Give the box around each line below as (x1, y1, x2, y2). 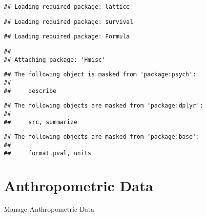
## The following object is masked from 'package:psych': (4, 71, 196, 78)
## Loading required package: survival (4, 18, 133, 25)
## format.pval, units (4, 149, 91, 157)
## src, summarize (4, 118, 78, 126)
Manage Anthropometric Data (4, 204, 95, 214)
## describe (4, 87, 57, 94)
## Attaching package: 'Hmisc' (4, 56, 105, 63)
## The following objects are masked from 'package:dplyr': (4, 102, 204, 109)
